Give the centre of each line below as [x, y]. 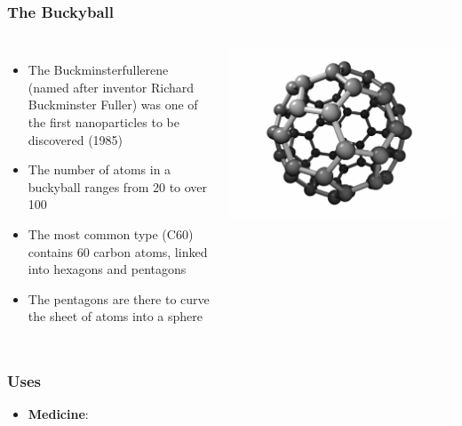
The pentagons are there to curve [119, 298]
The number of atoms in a [100, 169]
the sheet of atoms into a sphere [115, 316]
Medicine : [58, 414]
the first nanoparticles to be [104, 122]
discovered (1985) [76, 139]
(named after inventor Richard [111, 87]
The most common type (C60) [111, 233]
